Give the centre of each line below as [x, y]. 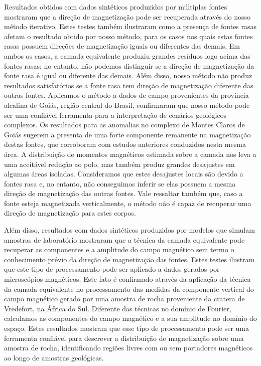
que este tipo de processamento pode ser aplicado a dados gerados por [112, 269]
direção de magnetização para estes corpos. [70, 213]
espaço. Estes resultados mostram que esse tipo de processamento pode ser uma [126, 328]
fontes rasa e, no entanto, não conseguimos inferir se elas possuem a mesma [120, 183]
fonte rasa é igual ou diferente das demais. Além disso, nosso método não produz [128, 75]
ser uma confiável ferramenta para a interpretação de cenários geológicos [115, 115]
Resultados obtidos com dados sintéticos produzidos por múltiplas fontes [116, 7]
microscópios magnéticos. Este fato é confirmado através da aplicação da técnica [127, 279]
